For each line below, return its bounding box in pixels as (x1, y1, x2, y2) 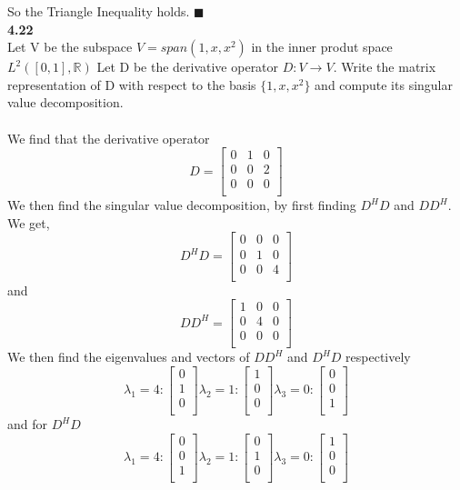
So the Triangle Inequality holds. (7, 2, 190, 20)
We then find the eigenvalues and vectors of (7, 347, 250, 366)
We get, (7, 213, 50, 232)
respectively (345, 347, 411, 366)
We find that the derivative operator (7, 128, 210, 147)
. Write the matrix (333, 57, 436, 76)
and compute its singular (315, 75, 453, 94)
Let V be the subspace (7, 37, 133, 56)
